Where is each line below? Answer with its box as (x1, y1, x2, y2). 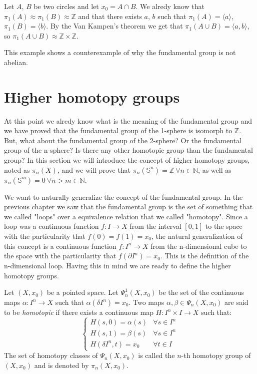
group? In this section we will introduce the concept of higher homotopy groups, (4, 155, 250, 165)
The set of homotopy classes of (4, 350, 98, 360)
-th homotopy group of (181, 350, 251, 360)
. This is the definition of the (160, 250, 249, 261)
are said (224, 297, 248, 307)
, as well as (198, 164, 231, 175)
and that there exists (78, 11, 142, 21)
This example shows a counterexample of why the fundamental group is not (4, 47, 236, 58)
